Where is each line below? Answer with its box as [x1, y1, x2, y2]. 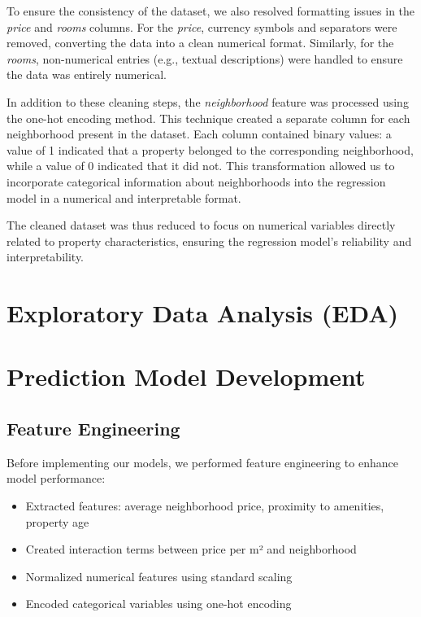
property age [25, 513, 89, 530]
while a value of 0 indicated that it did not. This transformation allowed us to [7, 157, 395, 174]
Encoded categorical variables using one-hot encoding [25, 595, 292, 612]
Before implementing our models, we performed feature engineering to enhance [7, 453, 398, 470]
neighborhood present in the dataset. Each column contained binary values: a [7, 125, 392, 142]
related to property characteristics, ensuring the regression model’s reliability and [7, 232, 412, 249]
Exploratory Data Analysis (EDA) [7, 296, 399, 330]
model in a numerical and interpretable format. [7, 189, 241, 206]
